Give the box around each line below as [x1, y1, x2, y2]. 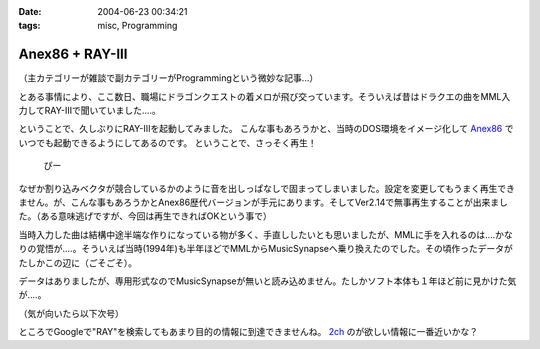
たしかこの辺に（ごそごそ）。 [18, 256, 137, 269]
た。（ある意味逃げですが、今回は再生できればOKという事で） [18, 210, 272, 222]
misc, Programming [97, 20, 178, 32]
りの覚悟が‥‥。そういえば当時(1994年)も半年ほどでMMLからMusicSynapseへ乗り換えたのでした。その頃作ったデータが [18, 243, 514, 255]
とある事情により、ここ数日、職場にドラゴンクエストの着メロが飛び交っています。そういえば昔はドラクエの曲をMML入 [18, 90, 511, 102]
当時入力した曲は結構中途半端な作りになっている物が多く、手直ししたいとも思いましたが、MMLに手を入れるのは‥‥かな [18, 228, 514, 240]
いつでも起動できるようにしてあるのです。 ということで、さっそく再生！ [18, 136, 317, 149]
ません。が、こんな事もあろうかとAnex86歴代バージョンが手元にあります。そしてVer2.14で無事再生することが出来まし [18, 196, 509, 209]
